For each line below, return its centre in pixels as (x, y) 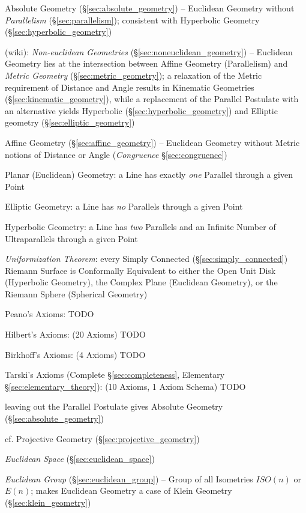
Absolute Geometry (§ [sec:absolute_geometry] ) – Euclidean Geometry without (150, 8)
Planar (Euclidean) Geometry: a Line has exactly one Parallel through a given (149, 175)
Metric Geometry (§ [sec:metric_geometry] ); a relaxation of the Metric (133, 75)
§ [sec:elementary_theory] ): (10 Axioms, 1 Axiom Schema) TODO (125, 386)
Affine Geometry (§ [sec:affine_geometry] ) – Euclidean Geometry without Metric (152, 142)
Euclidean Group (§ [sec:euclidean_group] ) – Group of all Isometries (129, 478)
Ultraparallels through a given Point (71, 238)
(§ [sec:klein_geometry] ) (48, 502)
